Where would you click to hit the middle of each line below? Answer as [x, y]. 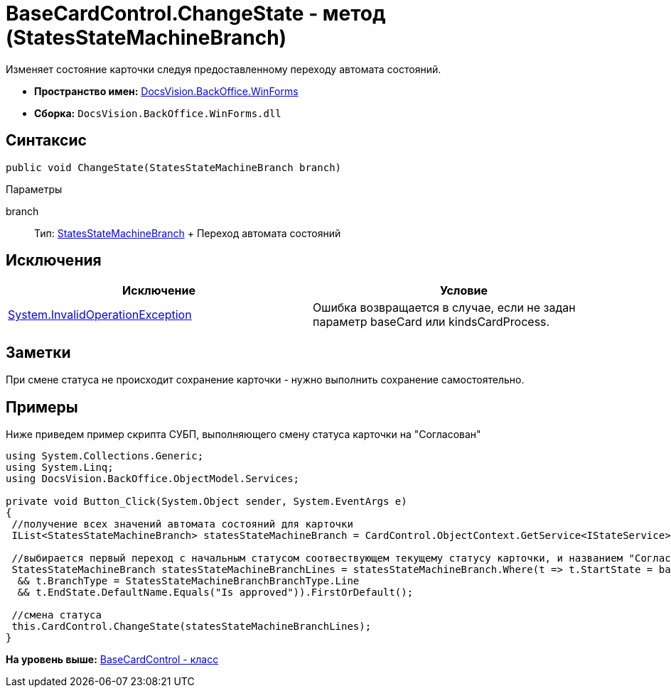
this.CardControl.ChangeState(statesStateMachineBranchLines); [192, 627]
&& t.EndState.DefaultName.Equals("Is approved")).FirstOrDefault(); [215, 593]
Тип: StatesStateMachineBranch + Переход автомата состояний [188, 233]
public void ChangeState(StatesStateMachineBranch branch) [174, 167]
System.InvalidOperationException [100, 315]
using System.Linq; [60, 468]
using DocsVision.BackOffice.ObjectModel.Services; [153, 479]
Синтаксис [46, 141]
